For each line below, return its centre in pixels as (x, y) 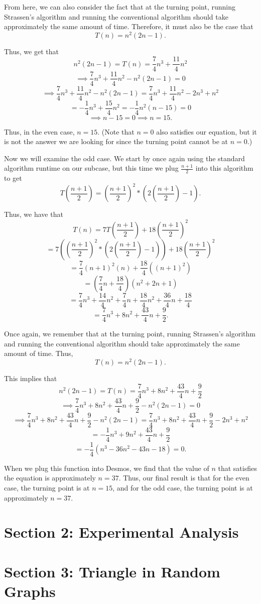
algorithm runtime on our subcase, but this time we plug (91, 168)
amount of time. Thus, (39, 353)
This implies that (31, 378)
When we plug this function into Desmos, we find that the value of (107, 468)
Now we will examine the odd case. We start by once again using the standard (124, 158)
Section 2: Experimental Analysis (121, 532)
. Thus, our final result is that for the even (184, 478)
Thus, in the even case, (39, 131)
